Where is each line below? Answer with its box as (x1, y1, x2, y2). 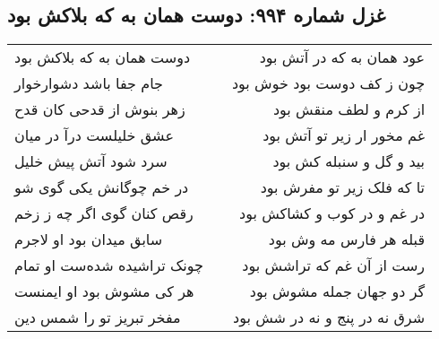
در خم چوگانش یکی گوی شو (14, 177, 189, 198)
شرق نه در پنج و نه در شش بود (233, 307, 426, 328)
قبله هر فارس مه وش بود (268, 229, 426, 250)
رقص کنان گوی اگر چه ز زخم (14, 203, 194, 224)
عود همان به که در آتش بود (259, 47, 426, 68)
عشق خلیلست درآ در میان (14, 125, 174, 146)
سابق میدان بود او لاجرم (14, 229, 163, 250)
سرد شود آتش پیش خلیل (14, 151, 168, 172)
